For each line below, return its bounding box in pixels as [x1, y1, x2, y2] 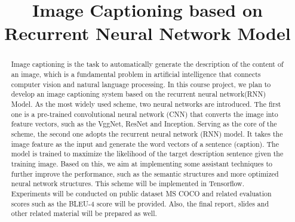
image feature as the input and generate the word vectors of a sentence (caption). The [11, 138, 279, 149]
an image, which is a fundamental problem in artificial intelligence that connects [11, 69, 261, 79]
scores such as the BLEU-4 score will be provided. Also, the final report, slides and [11, 198, 269, 208]
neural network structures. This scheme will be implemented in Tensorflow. [11, 178, 245, 189]
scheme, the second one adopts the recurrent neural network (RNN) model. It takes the [11, 128, 283, 138]
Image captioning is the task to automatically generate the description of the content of [11, 59, 284, 69]
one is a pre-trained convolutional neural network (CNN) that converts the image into [11, 109, 278, 119]
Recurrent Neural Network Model [4, 21, 291, 45]
